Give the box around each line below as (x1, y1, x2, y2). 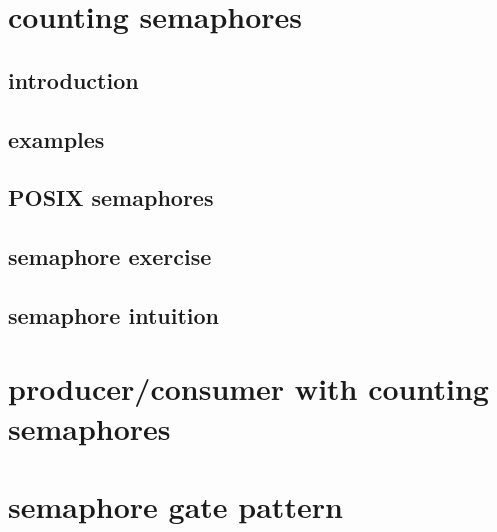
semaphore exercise (8, 241, 212, 272)
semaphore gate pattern (8, 486, 343, 527)
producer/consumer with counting (8, 368, 489, 409)
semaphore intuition (8, 299, 219, 330)
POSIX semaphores (8, 182, 214, 213)
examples (8, 123, 105, 154)
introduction (8, 64, 139, 95)
